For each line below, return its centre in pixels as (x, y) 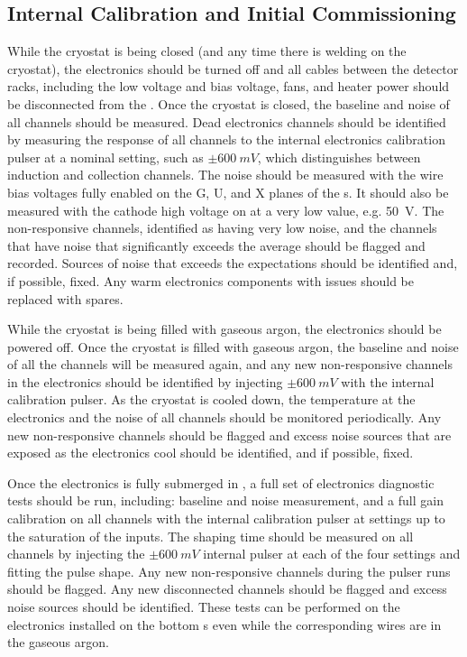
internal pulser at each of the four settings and (332, 554)
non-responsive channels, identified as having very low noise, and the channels (222, 228)
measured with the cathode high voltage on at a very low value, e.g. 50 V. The (226, 210)
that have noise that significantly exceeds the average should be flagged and (216, 245)
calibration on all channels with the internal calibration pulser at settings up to (226, 518)
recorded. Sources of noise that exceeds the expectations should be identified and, (233, 263)
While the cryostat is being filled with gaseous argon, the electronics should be (224, 329)
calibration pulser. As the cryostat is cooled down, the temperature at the (211, 399)
